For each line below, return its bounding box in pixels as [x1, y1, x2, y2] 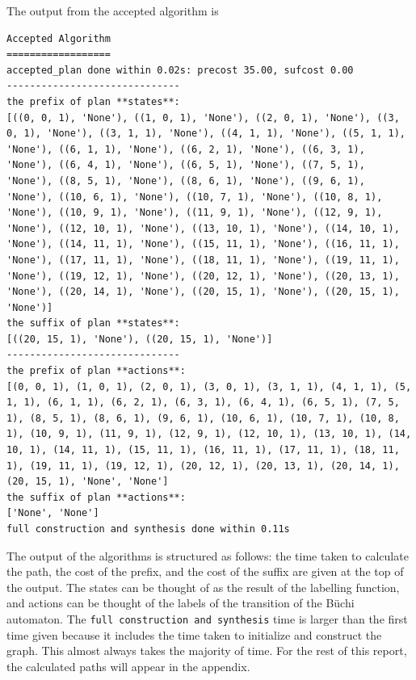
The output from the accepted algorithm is [6, 2, 219, 19]
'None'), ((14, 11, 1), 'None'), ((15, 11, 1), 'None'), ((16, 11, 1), [6, 238, 400, 250]
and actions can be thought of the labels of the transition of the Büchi [6, 594, 355, 611]
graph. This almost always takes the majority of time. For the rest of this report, [6, 642, 407, 659]
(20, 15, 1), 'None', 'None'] [6, 476, 169, 488]
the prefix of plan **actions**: [6, 365, 186, 377]
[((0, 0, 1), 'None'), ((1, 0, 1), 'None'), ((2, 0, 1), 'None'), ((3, [6, 111, 400, 124]
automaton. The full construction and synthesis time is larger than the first [6, 610, 408, 627]
